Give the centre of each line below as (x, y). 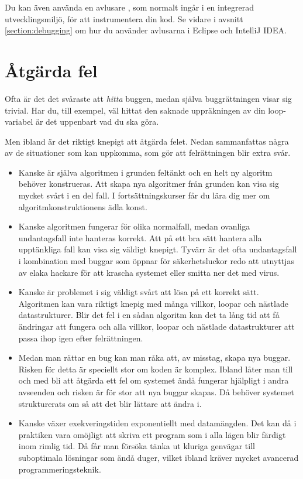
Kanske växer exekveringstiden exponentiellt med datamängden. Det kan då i (157, 423)
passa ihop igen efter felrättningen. (81, 338)
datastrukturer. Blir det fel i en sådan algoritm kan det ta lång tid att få (149, 315)
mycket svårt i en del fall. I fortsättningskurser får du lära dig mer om (144, 195)
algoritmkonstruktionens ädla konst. (83, 206)
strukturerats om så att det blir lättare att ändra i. (110, 403)
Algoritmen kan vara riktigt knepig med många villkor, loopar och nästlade (153, 303)
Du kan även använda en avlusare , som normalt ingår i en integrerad (129, 7)
